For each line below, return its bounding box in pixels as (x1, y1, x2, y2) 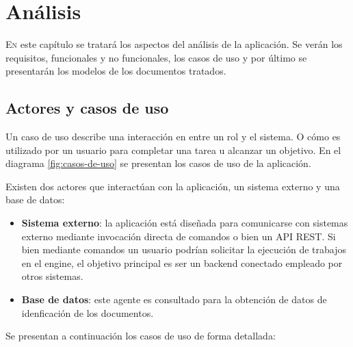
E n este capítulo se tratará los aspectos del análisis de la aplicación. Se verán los (5, 37, 343, 51)
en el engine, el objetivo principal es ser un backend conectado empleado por (21, 255, 343, 270)
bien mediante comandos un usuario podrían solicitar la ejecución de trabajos (21, 242, 346, 257)
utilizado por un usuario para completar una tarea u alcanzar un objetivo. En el (5, 142, 341, 157)
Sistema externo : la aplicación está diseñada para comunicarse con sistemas (21, 216, 348, 230)
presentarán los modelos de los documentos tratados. (5, 64, 226, 78)
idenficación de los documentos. (21, 305, 154, 320)
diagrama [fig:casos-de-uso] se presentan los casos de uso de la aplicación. (5, 156, 311, 170)
